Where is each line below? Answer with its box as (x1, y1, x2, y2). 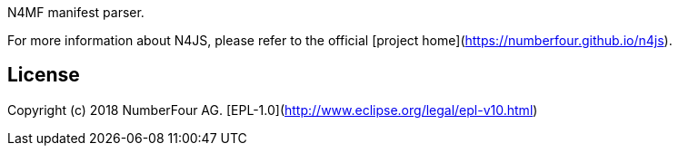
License (7, 63, 80, 87)
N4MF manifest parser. (7, 5, 145, 20)
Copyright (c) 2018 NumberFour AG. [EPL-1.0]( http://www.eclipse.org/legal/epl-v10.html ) (7, 101, 538, 118)
